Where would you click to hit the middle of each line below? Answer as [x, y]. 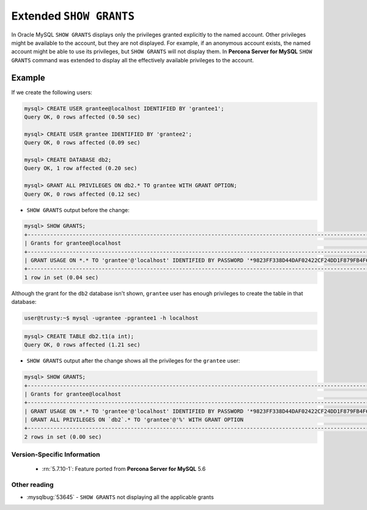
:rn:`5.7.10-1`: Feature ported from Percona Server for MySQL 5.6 [124, 469]
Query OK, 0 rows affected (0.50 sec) [82, 117]
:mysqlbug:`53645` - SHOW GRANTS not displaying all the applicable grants [120, 497]
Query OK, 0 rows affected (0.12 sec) [82, 194]
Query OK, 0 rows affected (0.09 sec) [82, 143]
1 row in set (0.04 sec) [61, 277]
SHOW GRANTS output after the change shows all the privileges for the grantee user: [133, 361]
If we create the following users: [52, 92]
